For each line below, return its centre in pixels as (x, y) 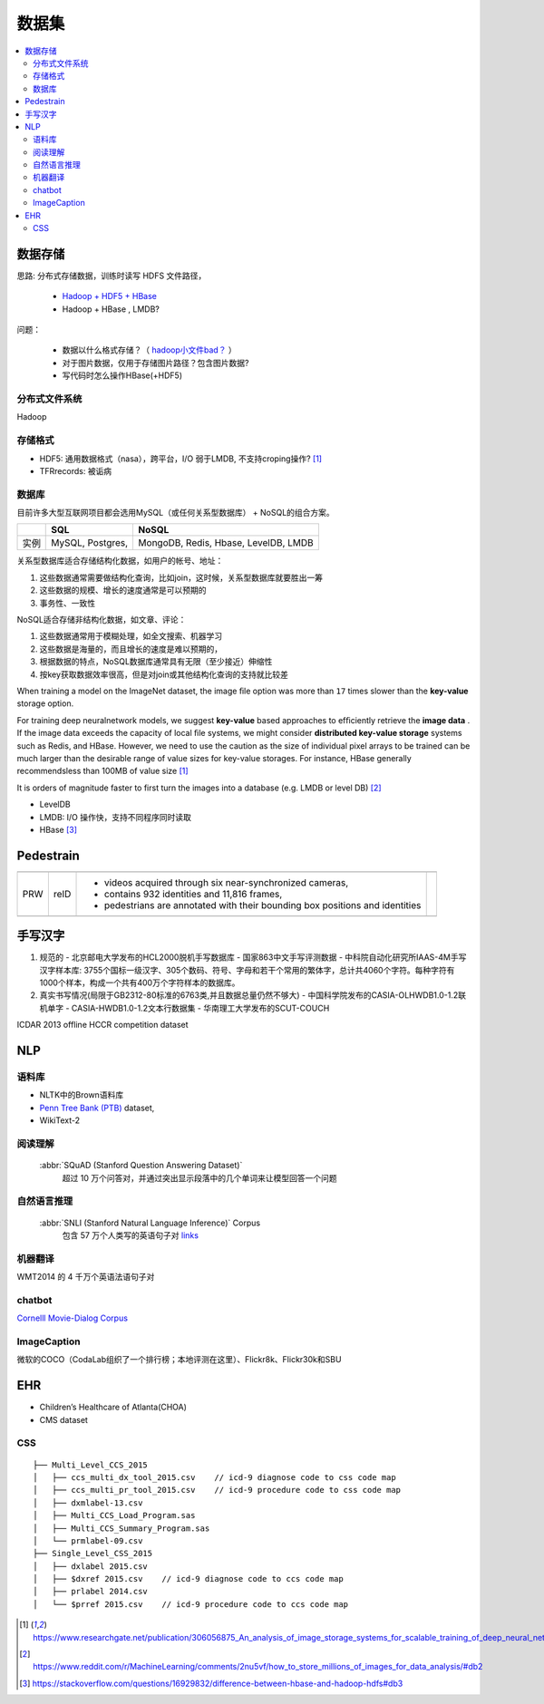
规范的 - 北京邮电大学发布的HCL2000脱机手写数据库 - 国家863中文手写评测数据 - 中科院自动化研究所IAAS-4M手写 (253, 957)
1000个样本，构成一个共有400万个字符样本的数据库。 (140, 983)
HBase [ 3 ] (58, 829)
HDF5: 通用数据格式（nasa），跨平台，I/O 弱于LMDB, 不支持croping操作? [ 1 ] (180, 459)
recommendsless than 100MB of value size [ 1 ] (103, 771)
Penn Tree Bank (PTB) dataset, (97, 1108)
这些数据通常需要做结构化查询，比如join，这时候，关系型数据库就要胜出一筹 (181, 577)
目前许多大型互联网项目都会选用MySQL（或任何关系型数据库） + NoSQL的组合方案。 (175, 513)
